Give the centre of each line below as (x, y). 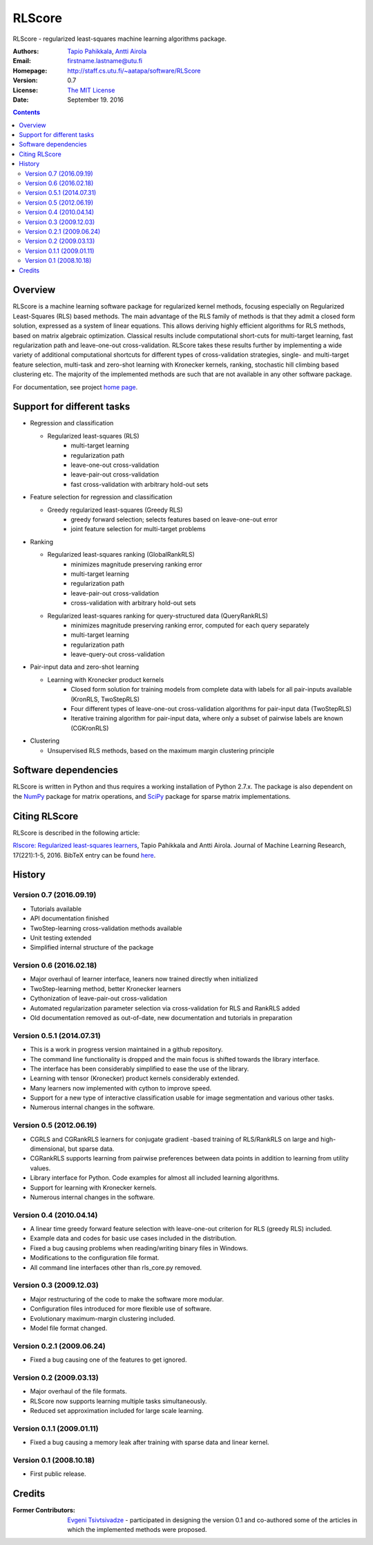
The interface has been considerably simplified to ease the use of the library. (140, 1068)
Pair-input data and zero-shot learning (85, 667)
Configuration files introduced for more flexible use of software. (121, 1309)
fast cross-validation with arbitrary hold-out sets (140, 484)
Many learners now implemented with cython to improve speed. (121, 1088)
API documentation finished (69, 918)
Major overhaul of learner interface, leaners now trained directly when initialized (144, 979)
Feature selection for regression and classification (101, 497)
